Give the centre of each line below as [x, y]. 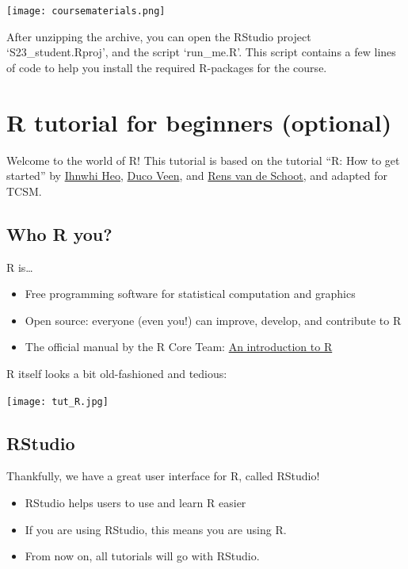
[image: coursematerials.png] [86, 11]
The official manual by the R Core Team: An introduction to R [179, 347]
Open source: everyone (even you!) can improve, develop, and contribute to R [213, 320]
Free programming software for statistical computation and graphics [190, 294]
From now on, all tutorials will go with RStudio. [142, 556]
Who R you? [59, 233]
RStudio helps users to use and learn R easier [135, 502]
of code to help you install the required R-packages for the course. [167, 67]
